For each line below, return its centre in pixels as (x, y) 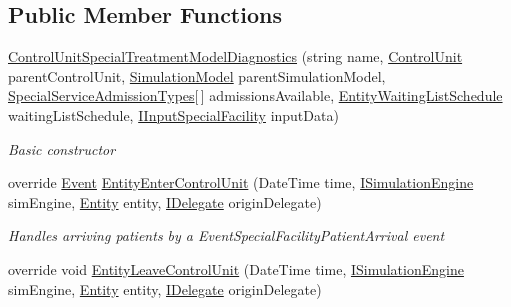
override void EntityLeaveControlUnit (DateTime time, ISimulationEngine (236, 268)
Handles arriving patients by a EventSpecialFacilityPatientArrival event (226, 235)
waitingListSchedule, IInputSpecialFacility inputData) (173, 114)
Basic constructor (62, 148)
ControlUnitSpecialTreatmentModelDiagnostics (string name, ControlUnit (235, 56)
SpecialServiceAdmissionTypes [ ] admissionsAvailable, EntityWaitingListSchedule (255, 95)
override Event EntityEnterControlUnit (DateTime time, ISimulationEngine (241, 182)
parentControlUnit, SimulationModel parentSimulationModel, (197, 75)
